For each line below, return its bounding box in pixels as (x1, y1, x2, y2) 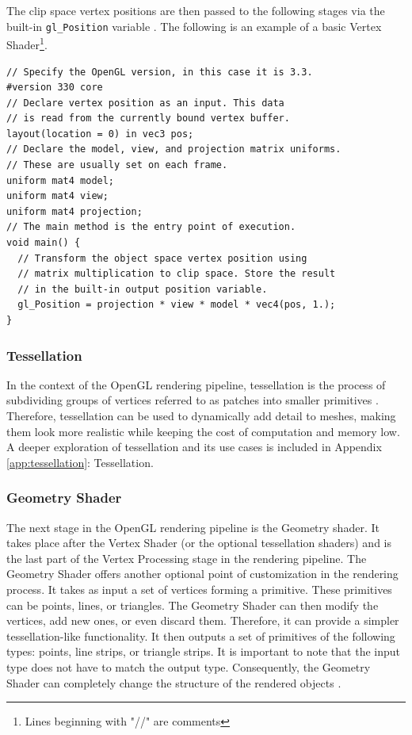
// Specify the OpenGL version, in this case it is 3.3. (6, 66, 313, 78)
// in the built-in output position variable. (17, 283, 268, 295)
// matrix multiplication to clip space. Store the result (17, 268, 336, 280)
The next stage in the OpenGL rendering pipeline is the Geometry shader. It (6, 519, 380, 535)
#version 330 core (6, 82, 103, 94)
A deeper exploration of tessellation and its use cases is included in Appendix (6, 438, 382, 455)
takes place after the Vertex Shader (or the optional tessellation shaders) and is (6, 534, 391, 551)
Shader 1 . (6, 34, 48, 52)
